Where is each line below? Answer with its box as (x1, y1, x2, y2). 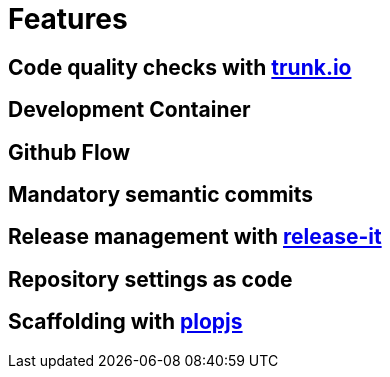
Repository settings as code (8, 266, 293, 292)
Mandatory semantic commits (8, 182, 314, 208)
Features (8, 2, 128, 36)
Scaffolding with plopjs (8, 309, 243, 335)
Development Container (8, 97, 251, 123)
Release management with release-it (8, 224, 382, 250)
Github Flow (8, 139, 131, 165)
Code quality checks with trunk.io (8, 54, 352, 80)
